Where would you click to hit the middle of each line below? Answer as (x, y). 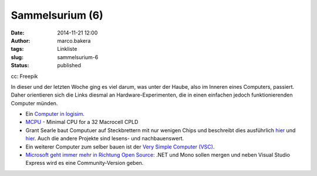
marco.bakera (74, 40)
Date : (18, 33)
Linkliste (67, 49)
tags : (17, 49)
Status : (20, 65)
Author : (21, 40)
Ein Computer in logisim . (55, 114)
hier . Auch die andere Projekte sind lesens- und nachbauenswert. (105, 139)
